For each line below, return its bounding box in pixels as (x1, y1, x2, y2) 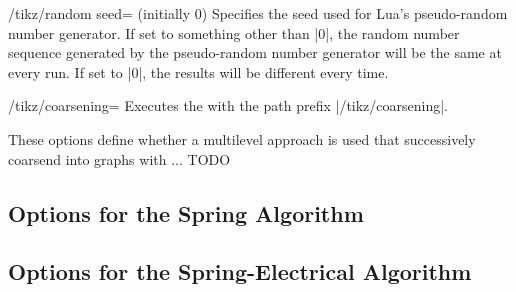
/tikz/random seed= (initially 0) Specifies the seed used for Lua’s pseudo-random (8, 3, 508, 23)
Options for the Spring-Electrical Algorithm (8, 256, 472, 287)
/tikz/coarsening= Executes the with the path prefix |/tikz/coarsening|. (8, 95, 449, 116)
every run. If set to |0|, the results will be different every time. (8, 61, 389, 82)
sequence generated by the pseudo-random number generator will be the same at (8, 42, 502, 63)
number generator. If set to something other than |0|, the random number (8, 22, 460, 43)
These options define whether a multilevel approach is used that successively (8, 128, 476, 149)
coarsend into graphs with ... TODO (8, 148, 231, 169)
